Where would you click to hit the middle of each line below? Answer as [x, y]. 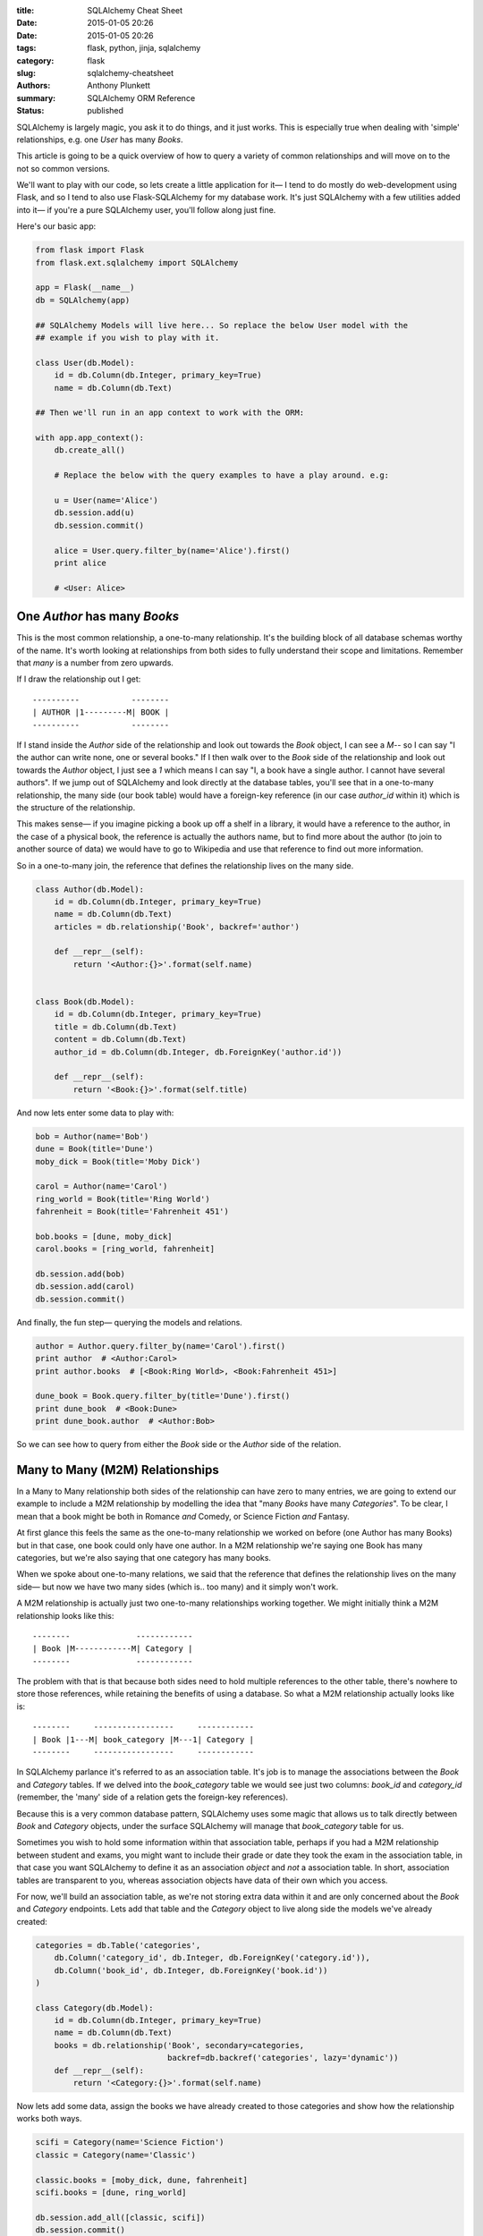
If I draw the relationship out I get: [79, 679]
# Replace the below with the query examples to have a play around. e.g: [221, 475]
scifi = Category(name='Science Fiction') [130, 2143]
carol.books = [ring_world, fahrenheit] [125, 1249]
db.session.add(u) [94, 513]
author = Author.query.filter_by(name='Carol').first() [161, 1346]
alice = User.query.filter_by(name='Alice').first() [172, 551]
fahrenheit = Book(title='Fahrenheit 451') [132, 1211]
